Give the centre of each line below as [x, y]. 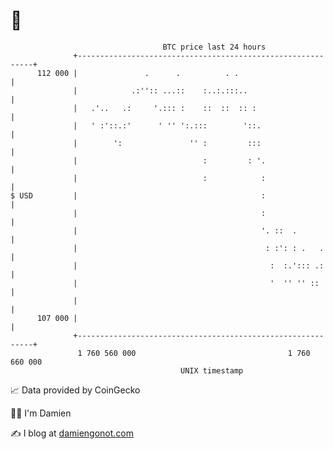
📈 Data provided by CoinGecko [75, 390]
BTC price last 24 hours [214, 47]
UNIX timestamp [212, 370]
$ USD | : [138, 195]
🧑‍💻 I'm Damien [41, 413]
